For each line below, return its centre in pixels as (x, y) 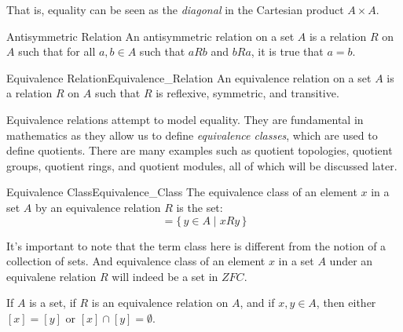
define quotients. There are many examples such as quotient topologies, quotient (200, 150)
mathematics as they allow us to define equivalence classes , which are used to (192, 135)
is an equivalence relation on (160, 303)
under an (351, 261)
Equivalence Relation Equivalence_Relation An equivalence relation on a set (189, 77)
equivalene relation (51, 276)
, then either (346, 303)
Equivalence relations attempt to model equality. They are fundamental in (185, 119)
